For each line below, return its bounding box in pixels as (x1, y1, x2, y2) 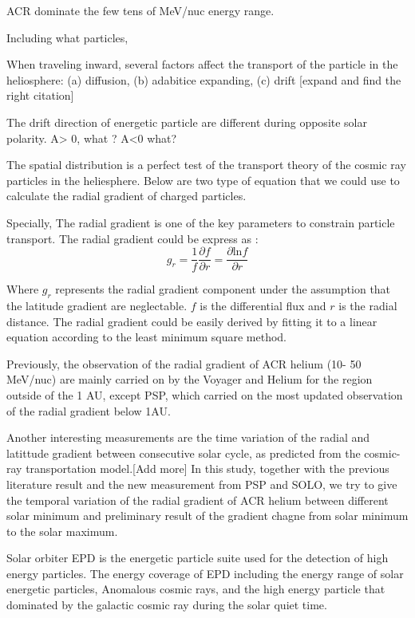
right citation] (6, 87, 74, 104)
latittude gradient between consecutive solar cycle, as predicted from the (6, 444, 361, 461)
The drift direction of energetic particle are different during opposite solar (6, 113, 367, 130)
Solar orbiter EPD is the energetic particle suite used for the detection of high (6, 549, 389, 566)
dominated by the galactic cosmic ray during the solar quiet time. (6, 596, 327, 613)
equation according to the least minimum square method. (6, 329, 287, 345)
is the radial (338, 297, 397, 313)
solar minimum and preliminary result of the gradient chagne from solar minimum (6, 507, 409, 524)
